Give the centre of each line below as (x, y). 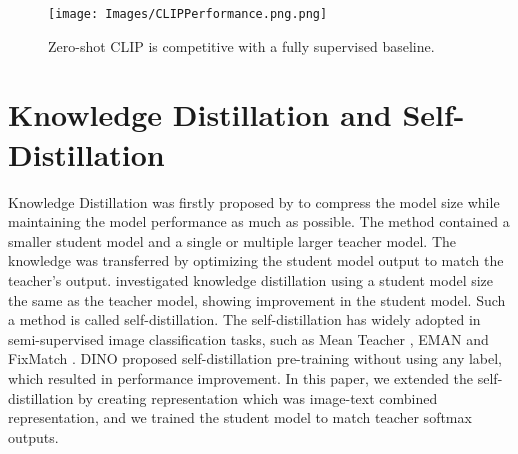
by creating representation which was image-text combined (258, 397)
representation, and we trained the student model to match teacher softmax (240, 417)
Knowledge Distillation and (200, 114)
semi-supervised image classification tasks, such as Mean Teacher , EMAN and (248, 338)
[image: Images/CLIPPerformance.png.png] (188, 14)
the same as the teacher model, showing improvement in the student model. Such (257, 299)
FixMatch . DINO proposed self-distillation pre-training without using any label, (255, 358)
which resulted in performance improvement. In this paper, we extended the (241, 377)
